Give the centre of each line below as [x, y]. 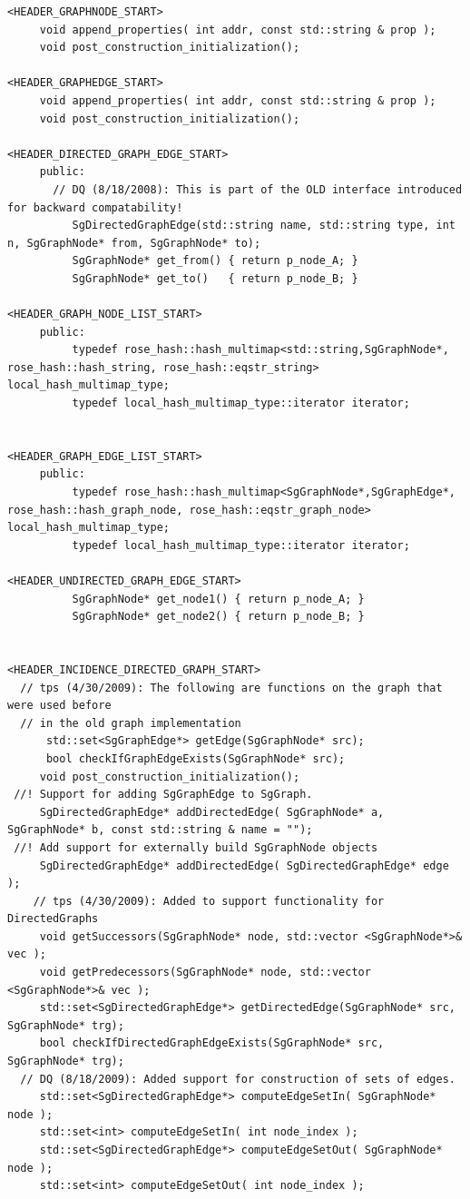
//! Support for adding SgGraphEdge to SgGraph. [163, 795]
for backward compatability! [95, 207]
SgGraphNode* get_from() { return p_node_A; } [215, 261]
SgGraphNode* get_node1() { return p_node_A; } [218, 599]
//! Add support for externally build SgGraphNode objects [196, 847]
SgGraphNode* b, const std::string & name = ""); [160, 830]
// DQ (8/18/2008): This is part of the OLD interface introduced [258, 189]
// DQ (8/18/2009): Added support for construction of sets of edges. [238, 1079]
